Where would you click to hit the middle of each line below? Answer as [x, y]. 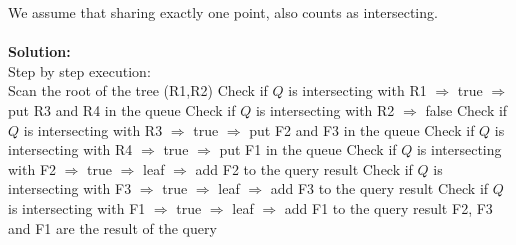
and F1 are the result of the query [112, 227]
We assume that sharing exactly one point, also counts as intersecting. [223, 12]
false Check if [466, 109]
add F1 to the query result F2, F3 [388, 207]
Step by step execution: [79, 70]
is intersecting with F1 [77, 207]
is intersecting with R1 [357, 90]
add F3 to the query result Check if [379, 188]
